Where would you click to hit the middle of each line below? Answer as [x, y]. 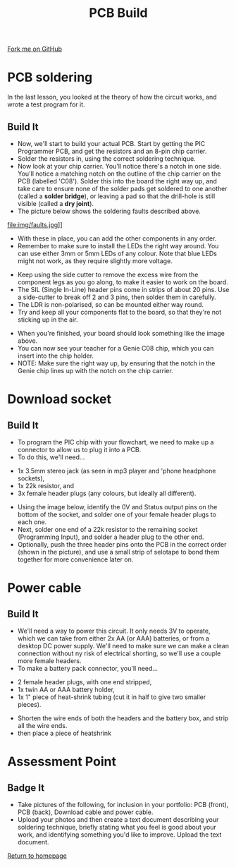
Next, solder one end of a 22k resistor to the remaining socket [107, 529]
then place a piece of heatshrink [64, 733]
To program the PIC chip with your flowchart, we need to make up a [116, 442]
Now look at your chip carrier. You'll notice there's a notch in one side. [119, 166]
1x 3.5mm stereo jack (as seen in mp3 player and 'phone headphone [117, 471]
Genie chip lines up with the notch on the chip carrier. [95, 370]
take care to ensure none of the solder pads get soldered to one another [122, 188]
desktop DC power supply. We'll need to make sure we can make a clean [123, 645]
